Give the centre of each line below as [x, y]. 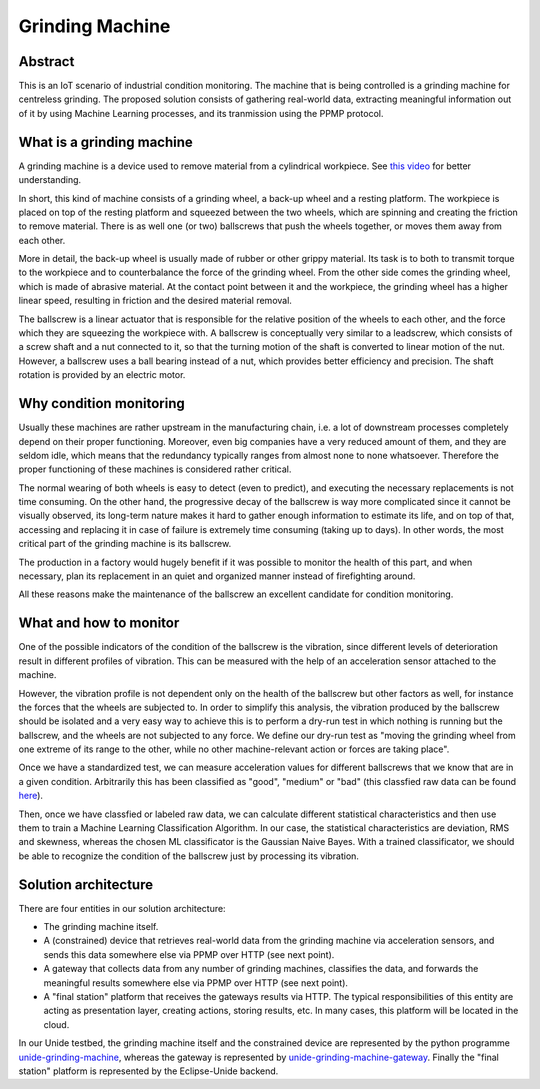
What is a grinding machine [106, 141]
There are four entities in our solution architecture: [122, 908]
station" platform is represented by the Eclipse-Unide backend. [148, 1071]
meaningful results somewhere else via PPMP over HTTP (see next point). [196, 982]
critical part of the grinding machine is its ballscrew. [125, 544]
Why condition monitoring [101, 403]
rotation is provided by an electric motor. [102, 375]
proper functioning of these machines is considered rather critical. [155, 469]
